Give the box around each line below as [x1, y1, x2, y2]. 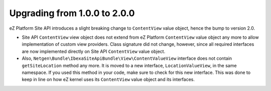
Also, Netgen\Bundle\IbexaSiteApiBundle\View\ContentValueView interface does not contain [22, 55, 232, 61]
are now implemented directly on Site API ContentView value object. [22, 48, 166, 54]
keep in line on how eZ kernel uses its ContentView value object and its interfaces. [22, 76, 195, 82]
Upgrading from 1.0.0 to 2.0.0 [9, 8, 135, 19]
